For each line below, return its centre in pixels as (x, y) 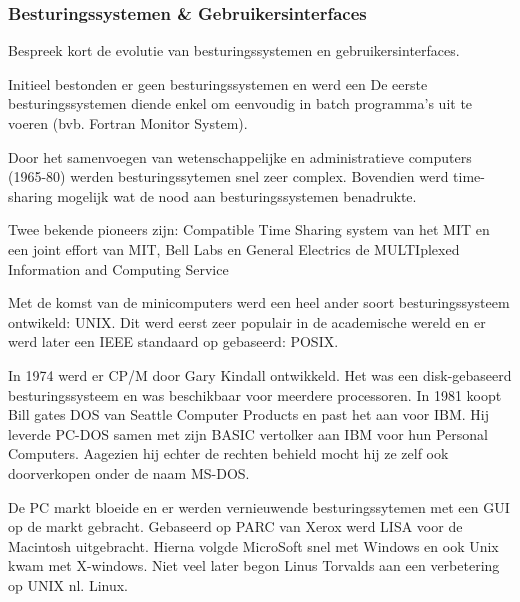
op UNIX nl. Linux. (68, 584)
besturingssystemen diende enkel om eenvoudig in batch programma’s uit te (240, 103)
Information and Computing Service (118, 268)
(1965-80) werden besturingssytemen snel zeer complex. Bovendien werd (228, 176)
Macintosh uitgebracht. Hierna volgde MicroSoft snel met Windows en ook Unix (253, 545)
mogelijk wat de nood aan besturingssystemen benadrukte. (237, 195)
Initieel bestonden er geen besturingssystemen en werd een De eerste (218, 83)
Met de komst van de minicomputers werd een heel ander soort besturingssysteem (259, 302)
